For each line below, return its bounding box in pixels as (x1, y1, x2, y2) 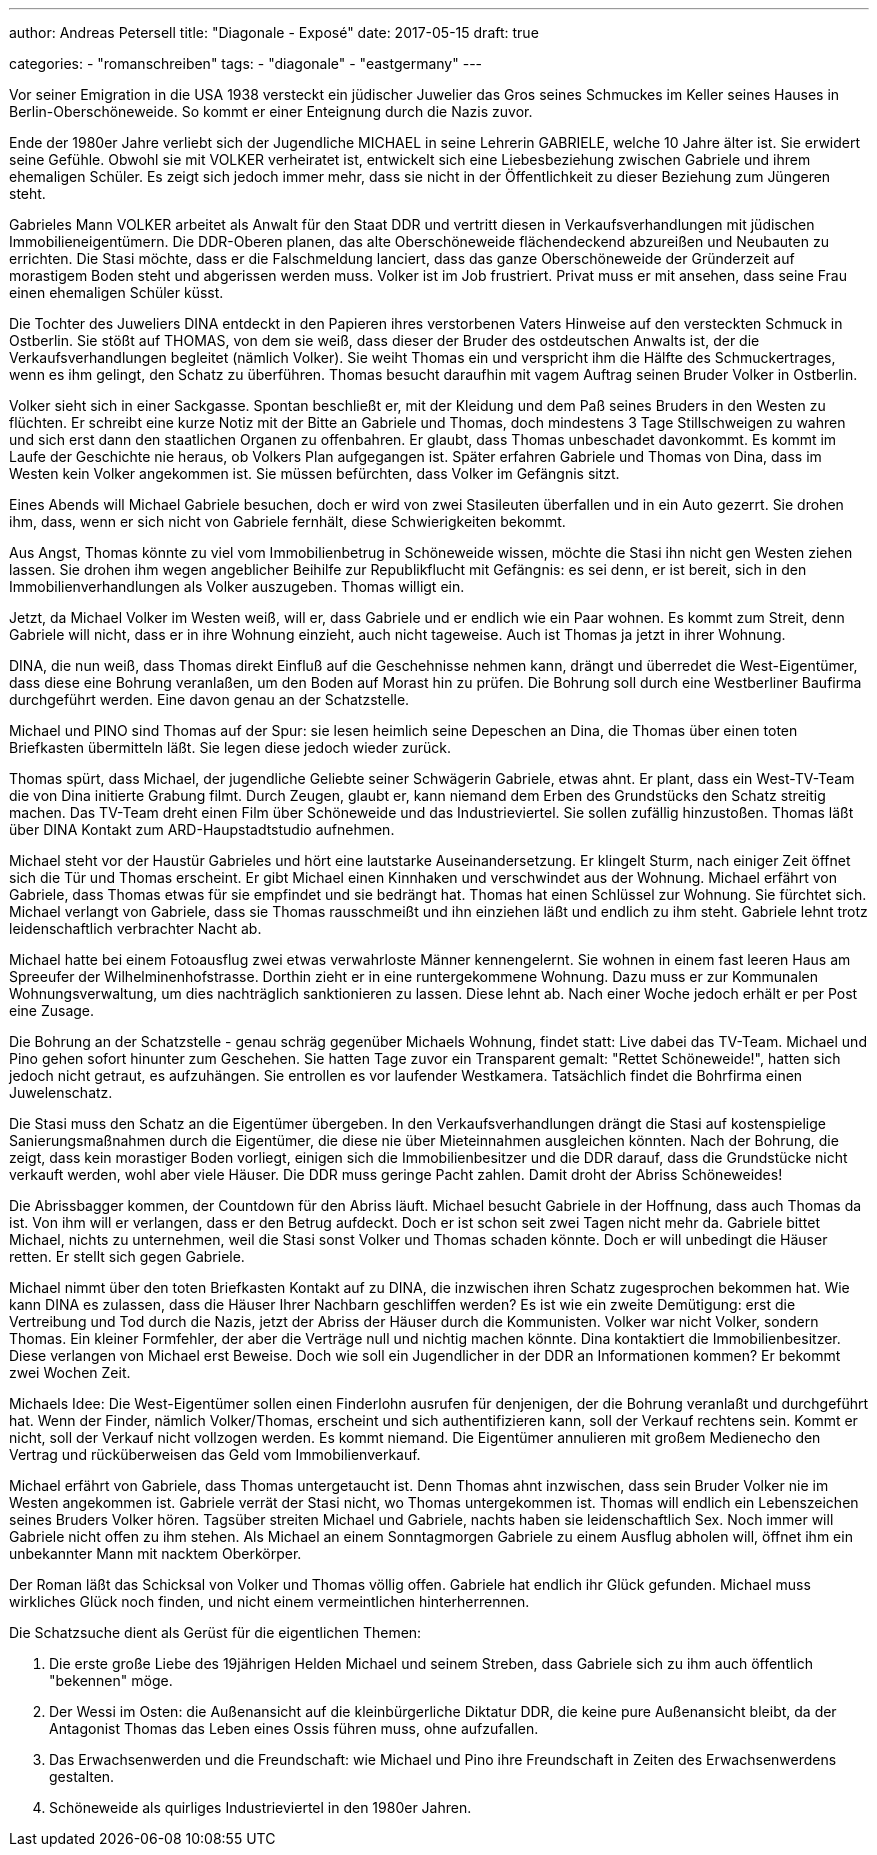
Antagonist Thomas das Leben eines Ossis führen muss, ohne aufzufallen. (49, 1720, 539, 1737)
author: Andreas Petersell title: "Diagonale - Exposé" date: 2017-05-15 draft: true (9, 24, 539, 41)
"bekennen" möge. (49, 1672, 173, 1689)
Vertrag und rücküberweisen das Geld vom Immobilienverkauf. (9, 1446, 421, 1463)
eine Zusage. (9, 1002, 95, 1019)
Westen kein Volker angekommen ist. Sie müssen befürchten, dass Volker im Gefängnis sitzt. (9, 465, 620, 482)
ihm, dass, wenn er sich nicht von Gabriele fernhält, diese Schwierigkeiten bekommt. (9, 513, 566, 530)
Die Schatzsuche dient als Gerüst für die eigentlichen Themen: (9, 1624, 422, 1641)
